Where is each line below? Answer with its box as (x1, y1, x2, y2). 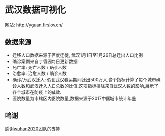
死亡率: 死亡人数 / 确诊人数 (12, 64, 67, 70)
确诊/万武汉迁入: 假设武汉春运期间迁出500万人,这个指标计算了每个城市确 (12, 76, 161, 82)
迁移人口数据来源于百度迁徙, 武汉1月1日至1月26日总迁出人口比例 (12, 52, 143, 58)
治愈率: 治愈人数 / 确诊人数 (12, 70, 67, 76)
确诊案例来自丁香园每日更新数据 (12, 58, 78, 64)
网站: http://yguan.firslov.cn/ (5, 22, 63, 28)
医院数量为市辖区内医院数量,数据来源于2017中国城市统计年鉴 (12, 95, 136, 101)
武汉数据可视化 (5, 4, 66, 16)
